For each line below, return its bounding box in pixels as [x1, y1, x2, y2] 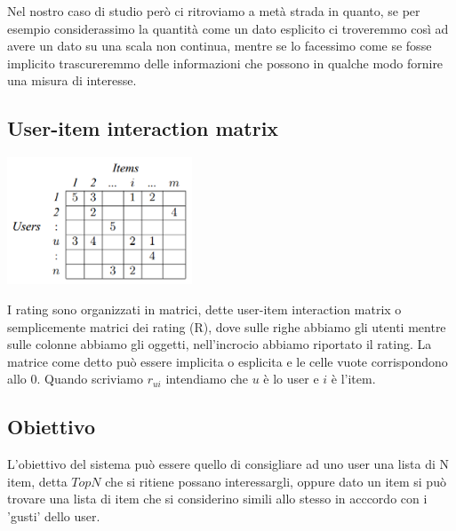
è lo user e [263, 369, 319, 388]
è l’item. [331, 369, 376, 388]
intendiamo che [165, 369, 248, 388]
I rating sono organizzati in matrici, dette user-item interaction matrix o [7, 299, 402, 318]
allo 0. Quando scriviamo [7, 369, 143, 388]
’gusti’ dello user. [7, 506, 100, 525]
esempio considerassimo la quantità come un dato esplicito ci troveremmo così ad [7, 19, 449, 37]
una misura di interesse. [7, 71, 137, 90]
